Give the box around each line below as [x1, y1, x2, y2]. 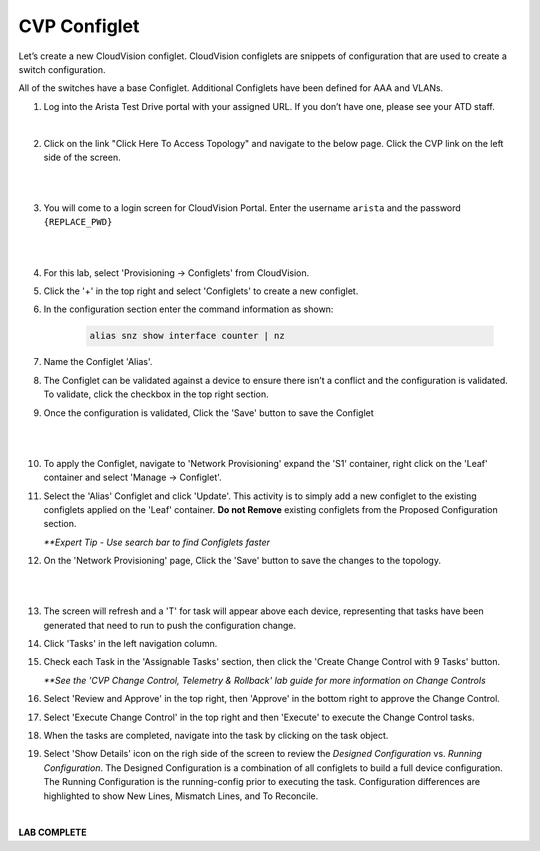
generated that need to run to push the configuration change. [43, 619, 297, 631]
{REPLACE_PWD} [43, 216, 113, 228]
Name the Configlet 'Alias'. [43, 356, 153, 368]
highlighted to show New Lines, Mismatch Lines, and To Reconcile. [43, 790, 319, 802]
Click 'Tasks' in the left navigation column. [43, 638, 218, 650]
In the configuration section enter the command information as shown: [43, 303, 334, 315]
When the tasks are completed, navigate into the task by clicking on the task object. [43, 729, 389, 741]
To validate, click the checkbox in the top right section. [43, 388, 269, 400]
